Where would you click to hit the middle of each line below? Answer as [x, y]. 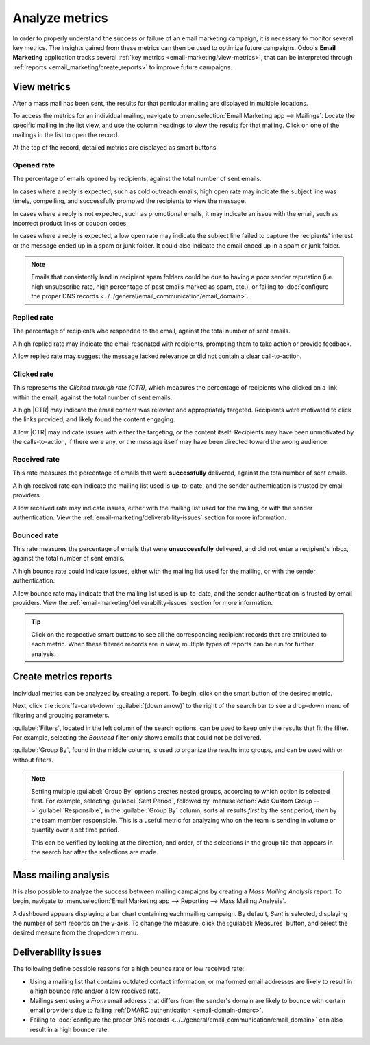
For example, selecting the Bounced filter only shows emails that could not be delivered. [137, 738]
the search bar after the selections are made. [95, 852]
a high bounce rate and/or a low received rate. [95, 991]
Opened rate [34, 165]
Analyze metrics [60, 18]
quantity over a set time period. [75, 830]
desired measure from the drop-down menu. [75, 932]
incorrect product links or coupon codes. [70, 223]
